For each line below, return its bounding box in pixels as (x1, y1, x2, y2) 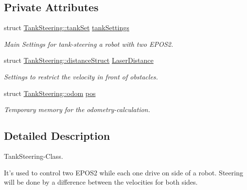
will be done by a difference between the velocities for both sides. (4, 177, 198, 187)
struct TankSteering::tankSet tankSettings (4, 22, 129, 33)
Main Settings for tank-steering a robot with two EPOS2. (4, 38, 174, 49)
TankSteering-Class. (4, 151, 63, 161)
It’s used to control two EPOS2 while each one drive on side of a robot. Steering (4, 167, 243, 177)
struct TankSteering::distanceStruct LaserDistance (4, 55, 154, 65)
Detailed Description (4, 128, 110, 143)
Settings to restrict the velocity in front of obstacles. (4, 71, 158, 81)
